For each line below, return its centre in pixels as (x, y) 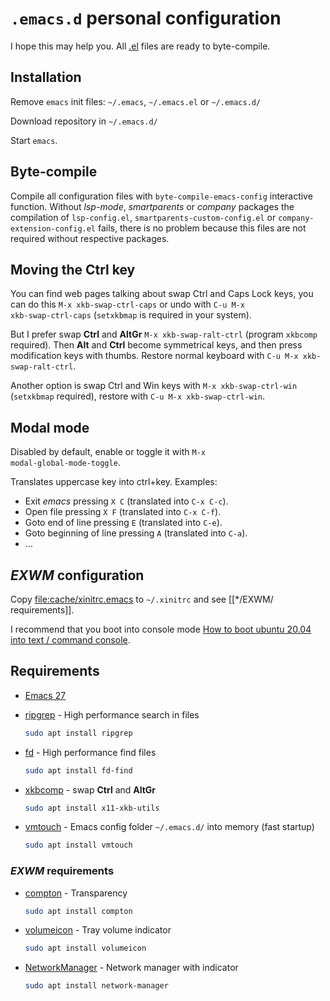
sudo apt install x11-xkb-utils (92, 808)
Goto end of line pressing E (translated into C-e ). (123, 523)
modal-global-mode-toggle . (65, 463)
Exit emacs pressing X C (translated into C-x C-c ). (126, 501)
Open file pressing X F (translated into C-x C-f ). (123, 512)
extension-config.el (53, 228)
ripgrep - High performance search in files (112, 714)
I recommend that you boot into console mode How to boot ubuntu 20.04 (161, 629)
